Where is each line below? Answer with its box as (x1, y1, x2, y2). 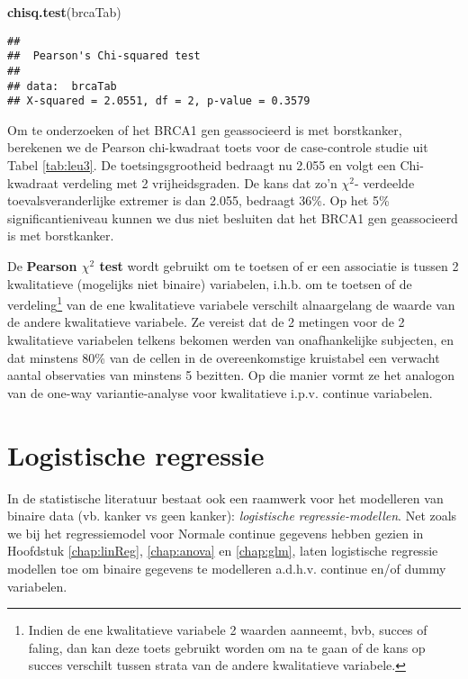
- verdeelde (354, 173, 415, 192)
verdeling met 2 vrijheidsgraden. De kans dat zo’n (62, 173, 337, 192)
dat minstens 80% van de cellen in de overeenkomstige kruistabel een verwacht (7, 348, 440, 367)
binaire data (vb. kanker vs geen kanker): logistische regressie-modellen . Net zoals (7, 506, 457, 525)
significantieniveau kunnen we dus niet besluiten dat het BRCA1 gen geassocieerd (7, 208, 458, 227)
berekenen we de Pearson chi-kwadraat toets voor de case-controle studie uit (7, 138, 428, 157)
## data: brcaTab (7, 79, 117, 93)
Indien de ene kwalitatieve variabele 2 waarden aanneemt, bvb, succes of (28, 620, 427, 639)
